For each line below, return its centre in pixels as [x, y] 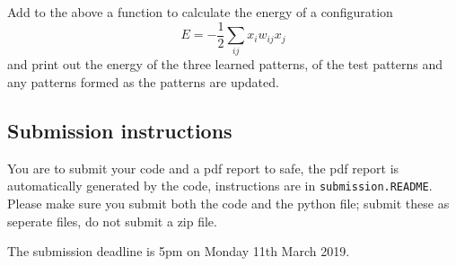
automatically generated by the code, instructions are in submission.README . [220, 186]
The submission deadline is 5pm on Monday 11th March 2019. [179, 251]
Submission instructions [120, 130]
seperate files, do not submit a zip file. [112, 221]
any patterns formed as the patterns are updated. [143, 81]
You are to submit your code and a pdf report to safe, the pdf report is [203, 168]
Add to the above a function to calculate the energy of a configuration [200, 12]
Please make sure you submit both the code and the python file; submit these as [228, 204]
